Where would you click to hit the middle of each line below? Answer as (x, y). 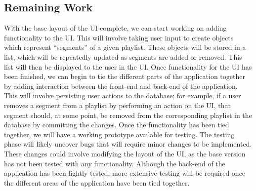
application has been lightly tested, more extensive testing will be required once (125, 173)
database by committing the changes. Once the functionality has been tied (117, 125)
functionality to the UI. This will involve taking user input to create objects (119, 37)
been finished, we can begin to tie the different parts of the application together (125, 76)
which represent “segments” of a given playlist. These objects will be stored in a (125, 47)
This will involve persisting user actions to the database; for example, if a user (123, 95)
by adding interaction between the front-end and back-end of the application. (121, 86)
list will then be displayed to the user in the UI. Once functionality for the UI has (128, 66)
